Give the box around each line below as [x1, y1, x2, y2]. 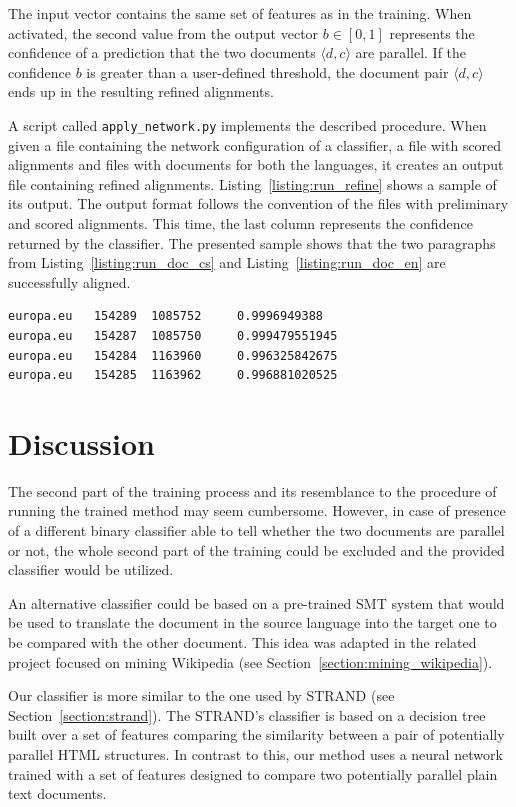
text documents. [8, 783, 107, 804]
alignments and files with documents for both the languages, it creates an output [8, 154, 504, 175]
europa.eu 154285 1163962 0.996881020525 [8, 368, 338, 383]
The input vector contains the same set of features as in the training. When [8, 3, 472, 23]
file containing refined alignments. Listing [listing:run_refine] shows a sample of [8, 173, 497, 194]
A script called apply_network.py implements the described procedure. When [8, 114, 487, 135]
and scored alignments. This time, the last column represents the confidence [8, 213, 473, 233]
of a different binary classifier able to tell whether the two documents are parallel [8, 520, 505, 541]
